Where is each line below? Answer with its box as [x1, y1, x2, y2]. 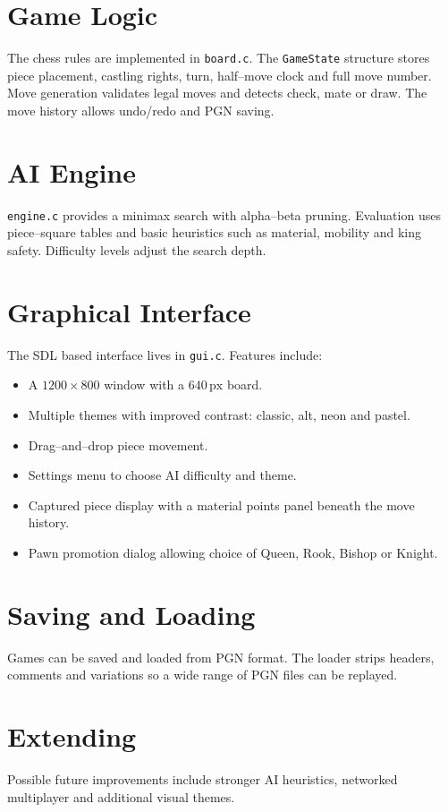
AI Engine [7, 153, 137, 190]
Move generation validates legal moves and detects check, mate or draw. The [7, 83, 427, 102]
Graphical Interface [7, 293, 251, 329]
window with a [104, 375, 185, 394]
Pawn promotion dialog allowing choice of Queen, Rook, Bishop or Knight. [28, 543, 438, 561]
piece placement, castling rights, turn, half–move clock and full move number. [7, 65, 432, 84]
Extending [7, 717, 137, 754]
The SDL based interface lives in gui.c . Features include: [7, 345, 323, 363]
